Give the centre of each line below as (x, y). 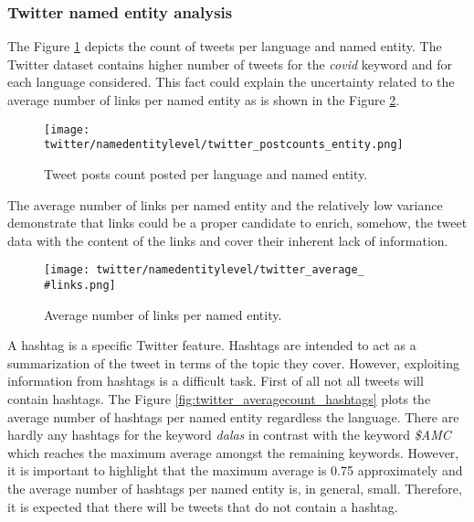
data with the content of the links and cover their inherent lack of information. (228, 240)
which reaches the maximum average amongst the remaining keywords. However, (233, 452)
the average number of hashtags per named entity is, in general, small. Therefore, (235, 488)
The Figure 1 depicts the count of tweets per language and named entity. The (225, 46)
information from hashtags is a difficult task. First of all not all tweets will (216, 381)
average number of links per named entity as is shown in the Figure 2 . (204, 100)
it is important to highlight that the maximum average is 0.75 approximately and (235, 470)
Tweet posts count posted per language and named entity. (206, 173)
